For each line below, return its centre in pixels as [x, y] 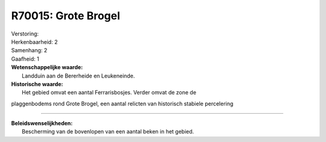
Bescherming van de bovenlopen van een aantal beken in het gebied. [108, 132]
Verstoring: [25, 34]
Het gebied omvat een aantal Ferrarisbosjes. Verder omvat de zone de [109, 93]
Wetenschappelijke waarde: [47, 67]
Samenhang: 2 [29, 51]
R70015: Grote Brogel [66, 16]
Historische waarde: [37, 84]
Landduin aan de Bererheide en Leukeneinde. [78, 76]
